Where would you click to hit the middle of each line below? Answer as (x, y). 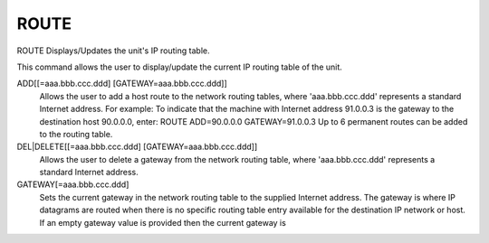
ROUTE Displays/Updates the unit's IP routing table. (113, 51)
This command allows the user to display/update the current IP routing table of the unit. (180, 67)
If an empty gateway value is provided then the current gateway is (163, 222)
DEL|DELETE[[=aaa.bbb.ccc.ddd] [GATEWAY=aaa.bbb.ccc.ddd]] (137, 147)
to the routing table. (76, 134)
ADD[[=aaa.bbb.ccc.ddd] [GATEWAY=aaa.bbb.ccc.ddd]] (122, 84)
